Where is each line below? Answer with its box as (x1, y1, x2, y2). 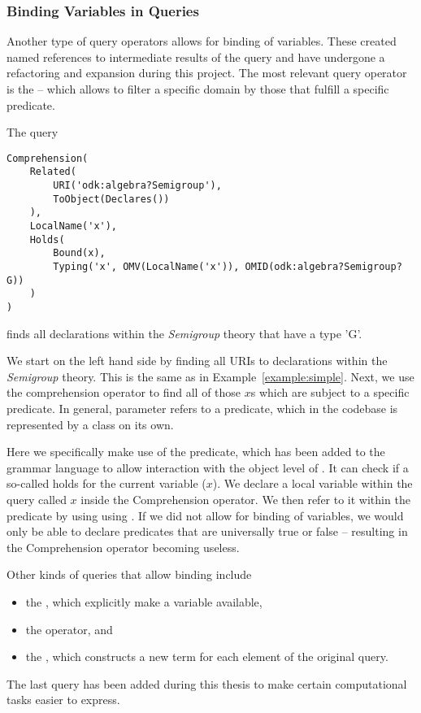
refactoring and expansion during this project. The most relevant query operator (7, 64, 407, 81)
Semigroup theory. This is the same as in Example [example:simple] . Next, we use (7, 367, 414, 385)
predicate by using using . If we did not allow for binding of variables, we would (7, 506, 404, 524)
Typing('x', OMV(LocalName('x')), (53, 261, 240, 273)
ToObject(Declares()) (53, 193, 170, 205)
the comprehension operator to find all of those (7, 384, 241, 401)
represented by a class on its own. (7, 415, 174, 433)
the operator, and (25, 620, 113, 637)
